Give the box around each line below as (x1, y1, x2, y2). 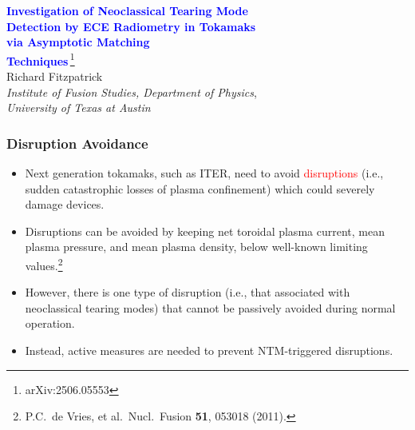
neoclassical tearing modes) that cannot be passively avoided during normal (25, 299, 396, 316)
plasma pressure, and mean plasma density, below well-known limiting (25, 238, 368, 255)
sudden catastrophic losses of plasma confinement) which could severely (25, 180, 375, 197)
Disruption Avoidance (6, 133, 148, 153)
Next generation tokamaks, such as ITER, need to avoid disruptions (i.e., (25, 165, 384, 181)
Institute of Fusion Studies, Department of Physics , (6, 83, 257, 100)
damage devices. (25, 196, 105, 213)
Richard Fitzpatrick (6, 68, 103, 85)
